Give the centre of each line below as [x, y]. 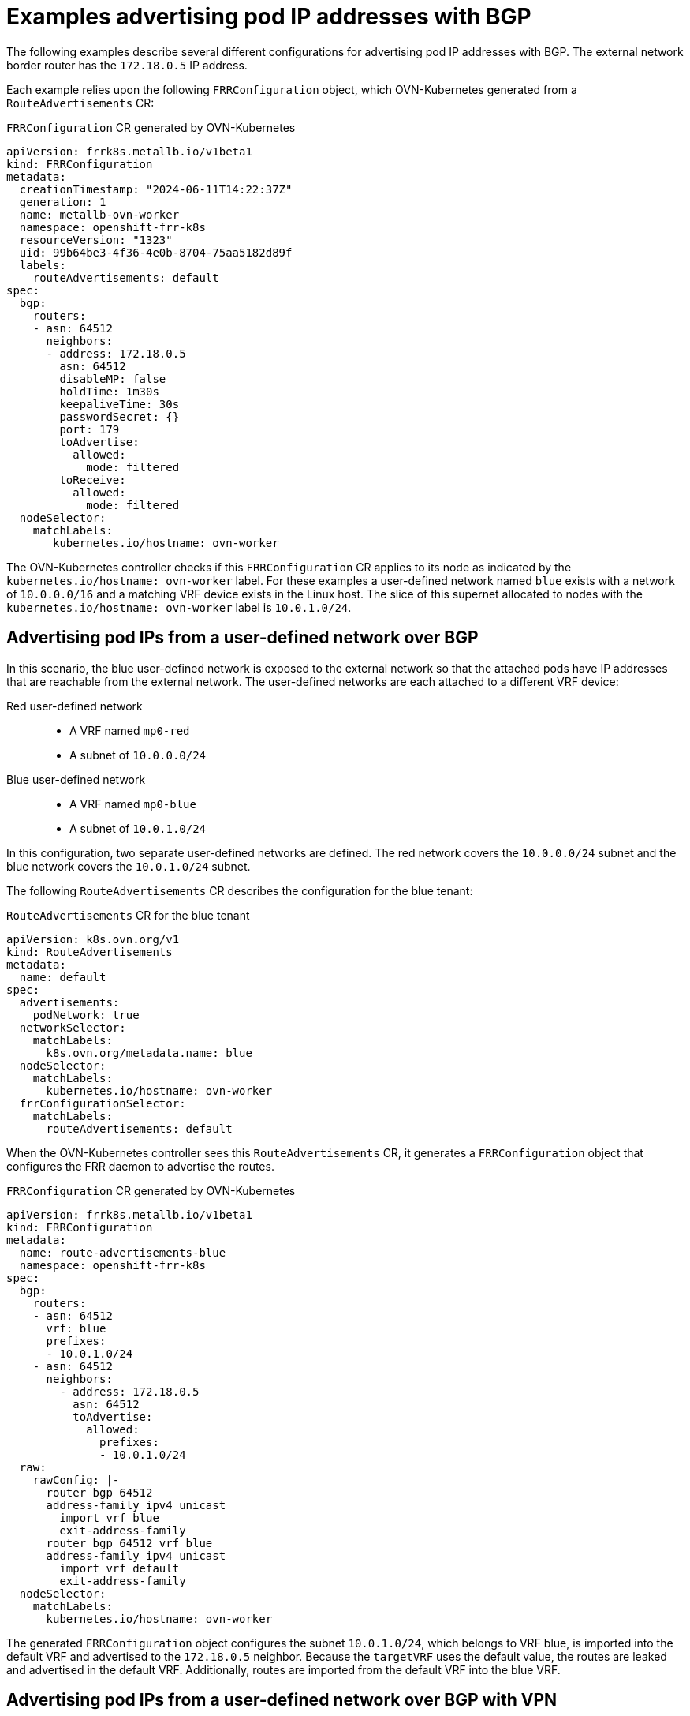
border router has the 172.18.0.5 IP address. [127, 65]
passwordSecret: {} [119, 416]
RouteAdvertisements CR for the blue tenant [128, 915]
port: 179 [90, 429]
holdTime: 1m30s [109, 391]
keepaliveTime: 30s [119, 404]
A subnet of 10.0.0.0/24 [138, 755]
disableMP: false [113, 378]
